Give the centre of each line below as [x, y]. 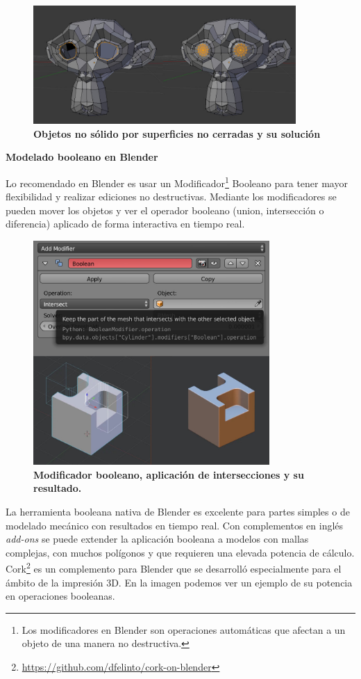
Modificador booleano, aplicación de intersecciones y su [169, 474]
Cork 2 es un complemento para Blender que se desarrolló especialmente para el [174, 567]
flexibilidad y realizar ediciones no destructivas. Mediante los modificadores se [171, 197]
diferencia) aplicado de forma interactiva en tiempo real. [125, 224]
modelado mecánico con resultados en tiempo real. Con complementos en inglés [175, 525]
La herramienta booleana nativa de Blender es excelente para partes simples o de [178, 511]
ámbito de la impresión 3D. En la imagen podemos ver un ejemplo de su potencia [179, 582]
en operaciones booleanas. [60, 596]
